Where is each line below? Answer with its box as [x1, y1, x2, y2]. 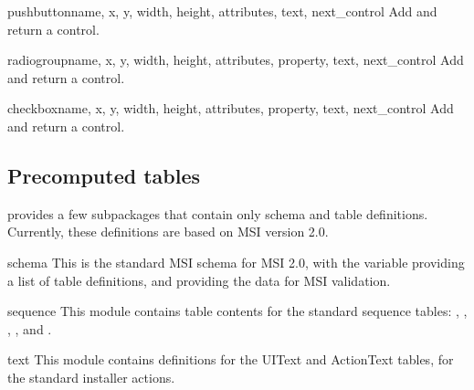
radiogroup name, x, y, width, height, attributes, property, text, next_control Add [7, 50, 464, 69]
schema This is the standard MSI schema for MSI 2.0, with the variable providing [7, 252, 465, 271]
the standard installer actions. [7, 367, 175, 386]
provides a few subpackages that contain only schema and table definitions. [7, 204, 428, 223]
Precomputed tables [7, 161, 201, 189]
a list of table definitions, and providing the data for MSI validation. [7, 270, 391, 290]
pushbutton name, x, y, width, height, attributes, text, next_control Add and [7, 2, 437, 20]
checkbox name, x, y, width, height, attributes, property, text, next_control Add [7, 99, 454, 118]
